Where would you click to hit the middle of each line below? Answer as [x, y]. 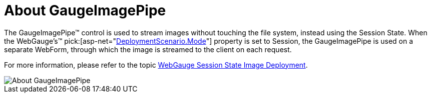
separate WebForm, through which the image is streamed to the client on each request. [148, 49]
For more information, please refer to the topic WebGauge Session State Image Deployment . [156, 65]
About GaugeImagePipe [85, 10]
